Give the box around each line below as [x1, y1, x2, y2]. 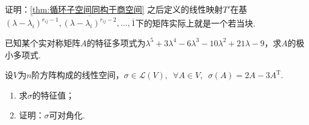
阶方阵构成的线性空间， [31, 69, 124, 81]
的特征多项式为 [86, 36, 146, 49]
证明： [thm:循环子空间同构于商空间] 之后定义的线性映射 [5, 3, 223, 15]
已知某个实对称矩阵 [5, 36, 80, 49]
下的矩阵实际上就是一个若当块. [135, 16, 256, 29]
